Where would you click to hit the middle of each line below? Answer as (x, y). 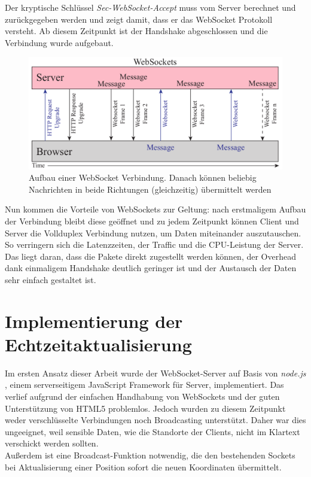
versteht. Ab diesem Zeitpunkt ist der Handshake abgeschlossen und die (136, 31)
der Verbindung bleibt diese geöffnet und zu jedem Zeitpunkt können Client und (152, 221)
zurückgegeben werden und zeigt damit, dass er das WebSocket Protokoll (139, 19)
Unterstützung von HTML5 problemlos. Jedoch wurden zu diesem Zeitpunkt (145, 408)
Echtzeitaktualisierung (98, 344)
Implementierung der (94, 320)
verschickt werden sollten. (52, 443)
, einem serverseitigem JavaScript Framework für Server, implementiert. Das (144, 385)
